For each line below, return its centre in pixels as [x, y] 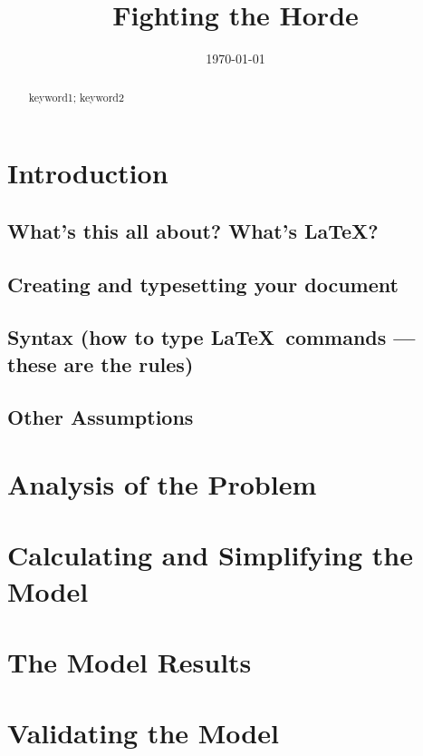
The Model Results [130, 662]
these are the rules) [101, 363]
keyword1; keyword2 [76, 97]
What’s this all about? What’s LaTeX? [193, 230]
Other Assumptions [101, 417]
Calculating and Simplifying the [211, 555]
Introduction [88, 173]
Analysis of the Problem [162, 484]
